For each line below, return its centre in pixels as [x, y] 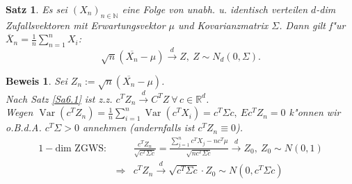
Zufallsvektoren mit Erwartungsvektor [86, 25]
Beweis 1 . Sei [37, 80]
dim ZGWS [80, 148]
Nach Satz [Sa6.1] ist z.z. [59, 98]
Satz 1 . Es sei [37, 9]
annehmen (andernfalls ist [138, 127]
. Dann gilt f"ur [312, 25]
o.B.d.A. [24, 127]
